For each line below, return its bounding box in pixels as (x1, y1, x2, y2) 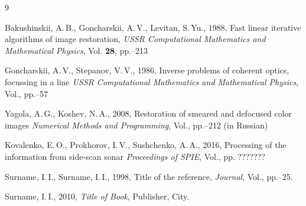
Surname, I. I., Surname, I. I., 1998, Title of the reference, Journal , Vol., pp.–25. (5, 170, 293, 182)
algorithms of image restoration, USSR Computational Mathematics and (5, 33, 266, 45)
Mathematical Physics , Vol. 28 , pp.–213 (5, 44, 148, 56)
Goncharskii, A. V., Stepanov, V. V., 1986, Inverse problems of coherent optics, (5, 64, 289, 76)
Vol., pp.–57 (5, 87, 48, 99)
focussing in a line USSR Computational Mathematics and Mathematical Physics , (5, 75, 299, 88)
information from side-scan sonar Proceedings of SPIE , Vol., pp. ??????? (5, 150, 265, 162)
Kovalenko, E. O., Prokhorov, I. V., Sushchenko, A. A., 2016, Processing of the (5, 139, 287, 151)
